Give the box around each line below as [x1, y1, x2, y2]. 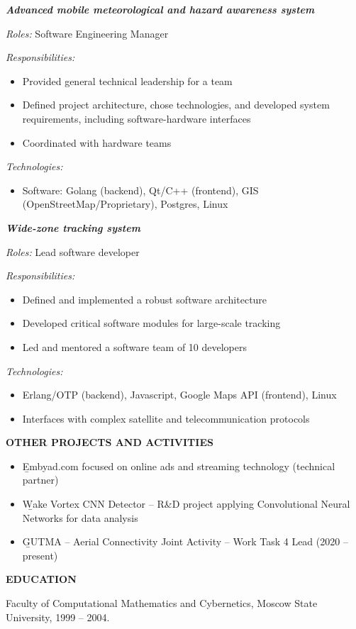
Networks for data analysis [22, 510, 138, 525]
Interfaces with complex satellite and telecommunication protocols [22, 411, 310, 425]
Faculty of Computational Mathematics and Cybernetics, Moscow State [6, 596, 318, 611]
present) [22, 547, 58, 562]
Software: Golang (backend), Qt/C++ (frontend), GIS [22, 182, 259, 197]
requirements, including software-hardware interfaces [22, 111, 251, 126]
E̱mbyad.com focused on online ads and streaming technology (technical [22, 458, 335, 473]
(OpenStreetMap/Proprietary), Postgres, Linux [22, 196, 228, 211]
